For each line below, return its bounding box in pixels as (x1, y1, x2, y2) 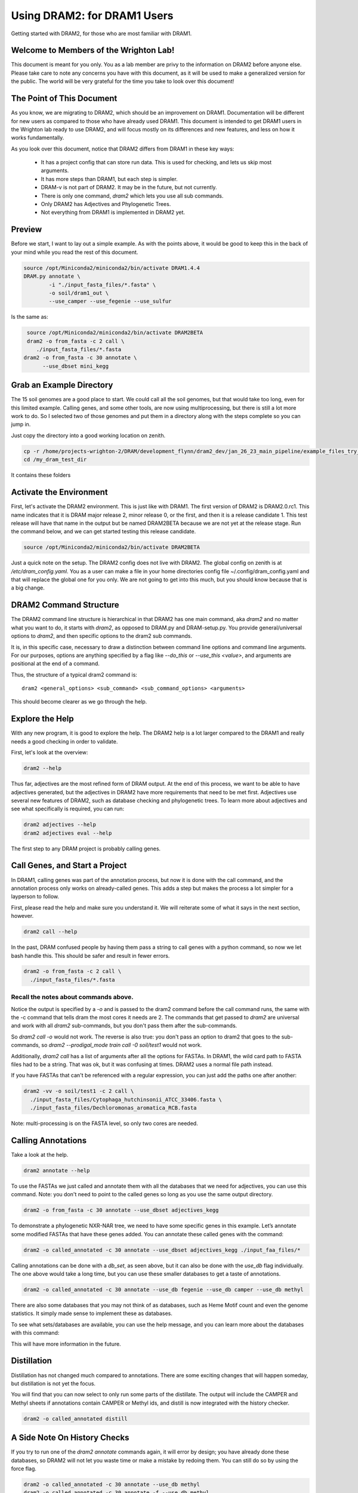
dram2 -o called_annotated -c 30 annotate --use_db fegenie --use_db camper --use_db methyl (23, 1286, 304, 1293)
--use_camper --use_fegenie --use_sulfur (48, 298, 172, 305)
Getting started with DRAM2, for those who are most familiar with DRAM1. (11, 30, 192, 37)
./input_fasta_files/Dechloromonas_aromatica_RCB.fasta (30, 1105, 197, 1111)
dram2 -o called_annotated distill (23, 1415, 128, 1422)
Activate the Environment (11, 487, 108, 497)
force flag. (11, 1465, 37, 1472)
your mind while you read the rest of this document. (11, 248, 138, 256)
